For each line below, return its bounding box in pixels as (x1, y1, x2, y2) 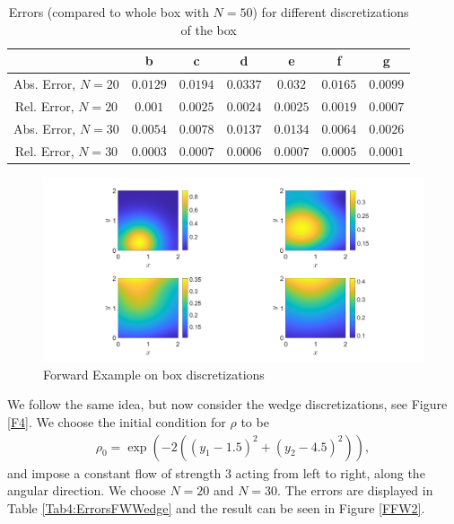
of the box (180, 20, 237, 39)
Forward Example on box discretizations (43, 364, 265, 383)
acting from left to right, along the (235, 463, 425, 482)
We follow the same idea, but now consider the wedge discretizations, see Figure (7, 395, 448, 414)
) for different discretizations (252, 3, 409, 21)
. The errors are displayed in (277, 481, 433, 500)
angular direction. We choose (7, 481, 166, 500)
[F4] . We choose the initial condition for (7, 413, 226, 432)
